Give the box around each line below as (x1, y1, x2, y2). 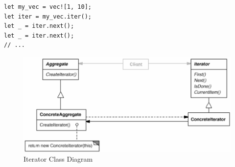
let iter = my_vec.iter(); (4, 13, 92, 20)
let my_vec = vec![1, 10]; (4, 3, 92, 10)
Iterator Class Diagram (23, 154, 93, 164)
